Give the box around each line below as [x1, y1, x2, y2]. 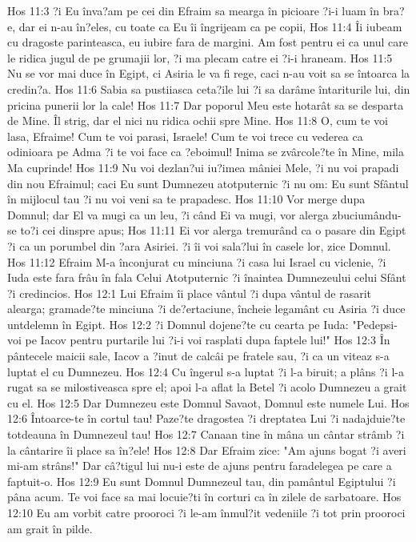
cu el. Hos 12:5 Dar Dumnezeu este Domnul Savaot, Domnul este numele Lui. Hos [7, 394, 410, 411]
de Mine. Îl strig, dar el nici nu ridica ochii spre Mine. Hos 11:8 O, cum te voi [7, 112, 388, 129]
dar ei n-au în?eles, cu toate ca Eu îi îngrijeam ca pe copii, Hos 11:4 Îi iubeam [18, 18, 402, 34]
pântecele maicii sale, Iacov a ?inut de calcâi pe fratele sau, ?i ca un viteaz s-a [7, 347, 390, 364]
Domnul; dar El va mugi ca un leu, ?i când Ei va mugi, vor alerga [7, 206, 329, 223]
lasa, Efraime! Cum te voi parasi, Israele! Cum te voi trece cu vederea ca [7, 127, 363, 144]
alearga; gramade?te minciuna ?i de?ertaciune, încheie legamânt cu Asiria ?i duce [7, 300, 406, 317]
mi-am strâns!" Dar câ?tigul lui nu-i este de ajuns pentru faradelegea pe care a [7, 457, 392, 474]
